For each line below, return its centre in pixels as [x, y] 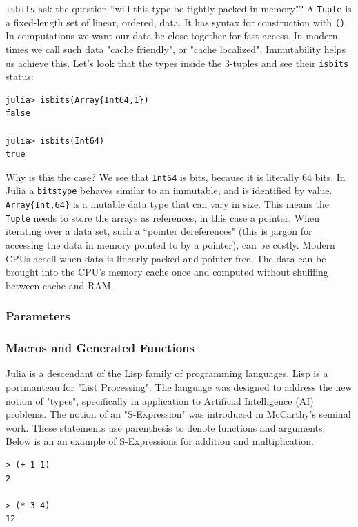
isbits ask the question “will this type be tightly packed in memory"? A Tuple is [179, 8]
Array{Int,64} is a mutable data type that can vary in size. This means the [168, 204]
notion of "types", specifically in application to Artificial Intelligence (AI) [160, 400]
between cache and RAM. [60, 285]
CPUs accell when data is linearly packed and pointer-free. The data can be [166, 258]
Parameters [38, 316]
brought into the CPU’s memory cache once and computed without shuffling [167, 272]
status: [20, 76]
